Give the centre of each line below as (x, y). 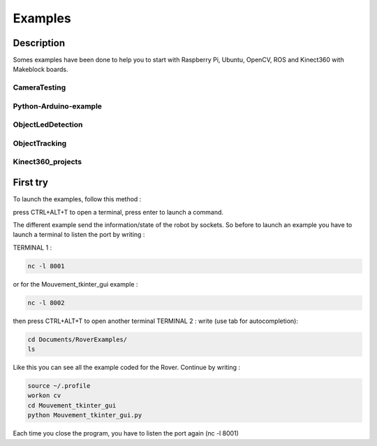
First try (31, 183)
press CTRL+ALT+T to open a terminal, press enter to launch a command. (118, 212)
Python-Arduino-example (58, 106)
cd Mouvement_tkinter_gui (72, 405)
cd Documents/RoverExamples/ (77, 339)
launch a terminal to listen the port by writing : (79, 235)
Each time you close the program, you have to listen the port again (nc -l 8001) (126, 433)
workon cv (44, 396)
